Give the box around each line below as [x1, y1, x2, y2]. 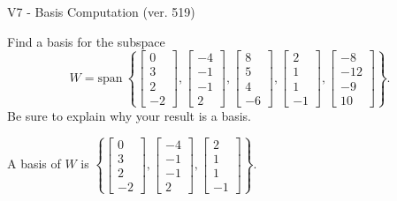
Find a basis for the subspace [7, 32, 165, 50]
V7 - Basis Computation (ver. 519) [7, 3, 195, 20]
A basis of [7, 154, 61, 173]
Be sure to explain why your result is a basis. [7, 106, 252, 124]
